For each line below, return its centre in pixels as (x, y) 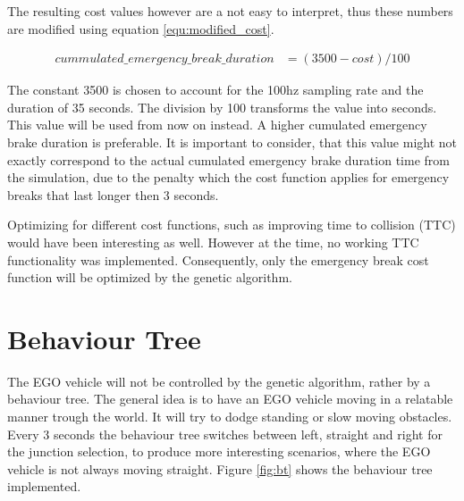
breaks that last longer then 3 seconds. (113, 194)
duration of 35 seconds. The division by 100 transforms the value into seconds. (222, 107)
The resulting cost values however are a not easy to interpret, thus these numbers (230, 11)
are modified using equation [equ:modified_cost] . (141, 28)
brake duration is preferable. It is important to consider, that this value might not (232, 142)
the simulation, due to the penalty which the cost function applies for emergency (228, 177)
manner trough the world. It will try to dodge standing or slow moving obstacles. (230, 417)
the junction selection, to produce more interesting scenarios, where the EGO (219, 451)
